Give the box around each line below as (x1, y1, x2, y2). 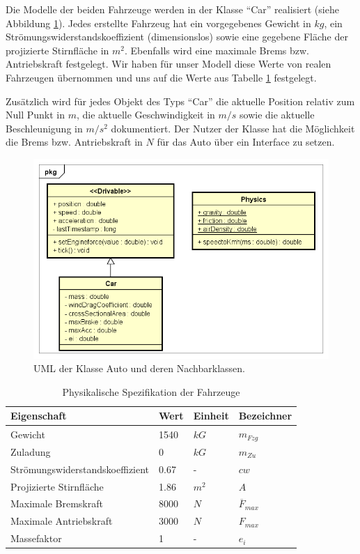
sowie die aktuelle (240, 107, 315, 122)
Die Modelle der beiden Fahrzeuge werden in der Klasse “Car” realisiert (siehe (6, 2, 339, 16)
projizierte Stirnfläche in (6, 43, 109, 57)
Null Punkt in (6, 107, 65, 122)
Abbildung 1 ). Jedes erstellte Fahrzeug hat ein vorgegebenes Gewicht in (6, 15, 311, 30)
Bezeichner (238, 408, 292, 423)
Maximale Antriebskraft (10, 514, 113, 528)
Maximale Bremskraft (10, 496, 103, 511)
